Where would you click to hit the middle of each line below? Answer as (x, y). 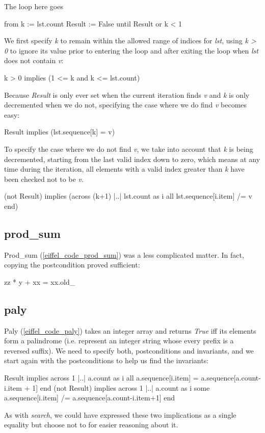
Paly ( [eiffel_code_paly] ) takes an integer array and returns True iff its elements (130, 330)
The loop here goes (34, 6)
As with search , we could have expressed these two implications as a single (120, 414)
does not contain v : (34, 60)
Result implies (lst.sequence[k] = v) (60, 132)
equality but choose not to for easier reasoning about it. (91, 425)
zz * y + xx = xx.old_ (40, 281)
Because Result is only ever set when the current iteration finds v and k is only (127, 94)
